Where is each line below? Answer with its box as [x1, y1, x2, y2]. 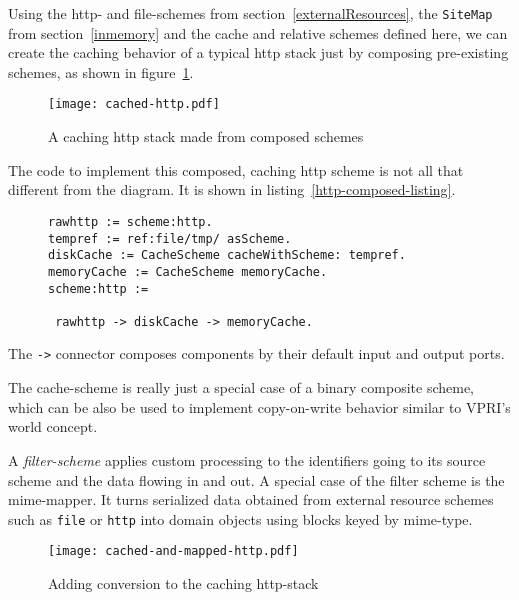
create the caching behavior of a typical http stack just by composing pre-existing [8, 42, 509, 63]
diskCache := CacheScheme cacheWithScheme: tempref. [48, 248, 406, 263]
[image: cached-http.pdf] [48, 97, 220, 112]
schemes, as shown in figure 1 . [8, 61, 194, 82]
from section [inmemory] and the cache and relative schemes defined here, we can [8, 22, 508, 43]
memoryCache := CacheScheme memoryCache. [48, 264, 328, 279]
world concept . [8, 416, 98, 437]
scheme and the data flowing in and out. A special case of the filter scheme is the [8, 469, 505, 490]
